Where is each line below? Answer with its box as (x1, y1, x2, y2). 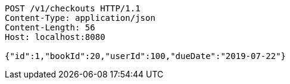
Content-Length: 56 (5, 23, 95, 32)
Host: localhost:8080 (5, 32, 105, 42)
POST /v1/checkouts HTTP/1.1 (5, 4, 141, 13)
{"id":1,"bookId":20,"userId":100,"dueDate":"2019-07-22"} (5, 51, 286, 61)
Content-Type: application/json (5, 13, 155, 23)
